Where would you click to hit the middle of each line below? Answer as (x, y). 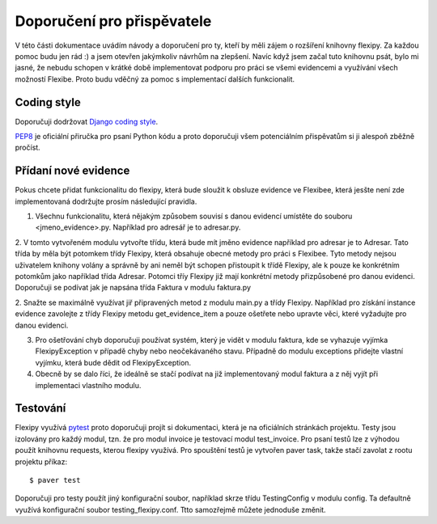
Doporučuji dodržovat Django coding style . (87, 121)
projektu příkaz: (41, 462)
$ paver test (55, 480)
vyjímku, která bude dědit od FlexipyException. (113, 362)
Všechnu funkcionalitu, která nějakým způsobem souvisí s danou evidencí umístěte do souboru (194, 216)
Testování (40, 408)
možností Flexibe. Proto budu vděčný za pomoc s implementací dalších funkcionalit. (155, 79)
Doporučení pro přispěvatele (113, 21)
